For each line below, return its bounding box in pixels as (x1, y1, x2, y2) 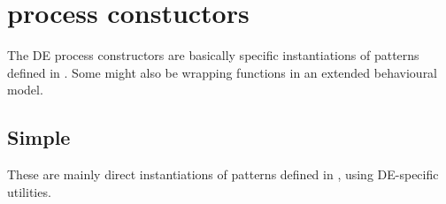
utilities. (7, 182, 51, 200)
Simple (7, 124, 71, 151)
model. (7, 80, 43, 99)
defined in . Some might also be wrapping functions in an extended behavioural (7, 63, 438, 81)
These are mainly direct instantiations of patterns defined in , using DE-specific (7, 165, 439, 184)
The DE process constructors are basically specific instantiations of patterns (7, 46, 419, 64)
